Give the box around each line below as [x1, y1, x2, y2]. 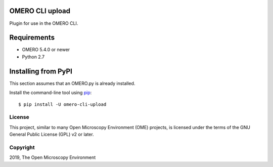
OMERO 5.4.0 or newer [22, 47, 70, 53]
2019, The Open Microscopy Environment [9, 154, 96, 160]
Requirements [9, 33, 55, 42]
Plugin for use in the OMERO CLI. [9, 20, 78, 26]
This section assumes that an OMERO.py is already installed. [9, 80, 135, 86]
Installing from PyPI [9, 67, 73, 75]
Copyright [9, 144, 35, 151]
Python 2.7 [22, 54, 45, 60]
